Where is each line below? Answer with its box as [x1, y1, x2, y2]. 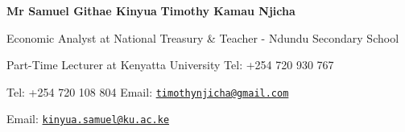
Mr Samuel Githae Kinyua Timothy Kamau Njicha [6, 2, 295, 19]
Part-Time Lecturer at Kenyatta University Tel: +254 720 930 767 [6, 56, 334, 73]
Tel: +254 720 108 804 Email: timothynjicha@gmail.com [6, 83, 289, 100]
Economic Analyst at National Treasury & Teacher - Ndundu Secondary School [6, 29, 399, 46]
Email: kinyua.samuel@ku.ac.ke [6, 110, 170, 127]
